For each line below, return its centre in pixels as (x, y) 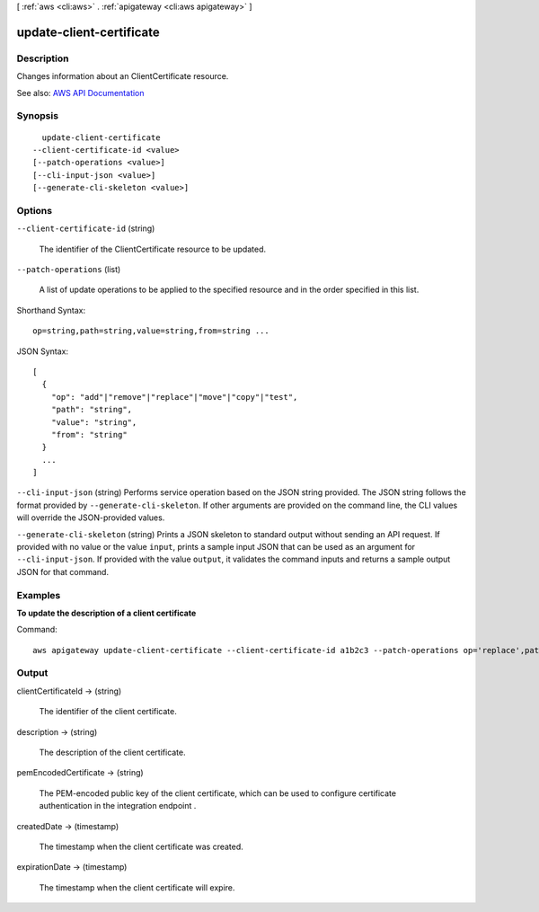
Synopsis (37, 116)
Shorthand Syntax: (51, 310)
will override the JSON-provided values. (91, 518)
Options (35, 210)
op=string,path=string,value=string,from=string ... (151, 331)
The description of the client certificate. (112, 753)
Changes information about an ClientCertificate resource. (123, 76)
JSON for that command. (63, 571)
